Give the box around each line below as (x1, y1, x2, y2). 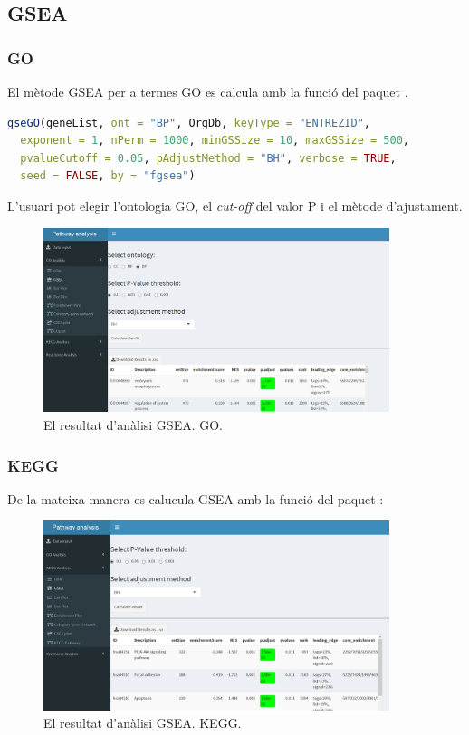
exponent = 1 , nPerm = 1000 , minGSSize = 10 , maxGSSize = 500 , (20, 134, 410, 148)
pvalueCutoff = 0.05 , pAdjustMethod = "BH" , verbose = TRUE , (20, 151, 397, 165)
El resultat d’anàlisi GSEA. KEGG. (43, 713, 242, 732)
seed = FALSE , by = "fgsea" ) (20, 169, 196, 183)
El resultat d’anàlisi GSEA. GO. (43, 415, 223, 434)
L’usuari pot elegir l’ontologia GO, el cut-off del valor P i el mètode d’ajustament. (7, 196, 463, 215)
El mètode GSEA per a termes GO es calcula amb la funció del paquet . (7, 82, 408, 100)
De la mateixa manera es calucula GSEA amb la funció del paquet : (7, 489, 384, 508)
